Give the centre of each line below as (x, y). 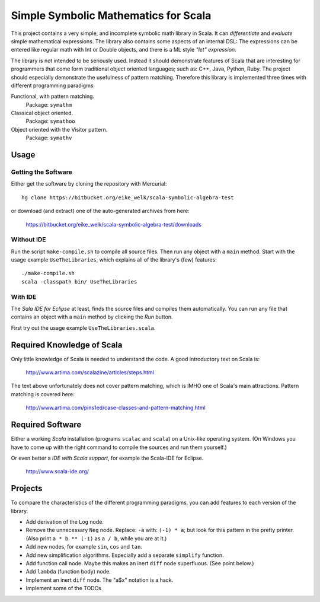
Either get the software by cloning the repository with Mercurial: (89, 184)
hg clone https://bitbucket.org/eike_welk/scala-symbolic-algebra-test (128, 198)
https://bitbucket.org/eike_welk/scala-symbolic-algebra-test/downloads (113, 224)
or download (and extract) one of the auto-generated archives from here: (100, 211)
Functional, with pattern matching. (53, 96)
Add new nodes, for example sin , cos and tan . (84, 547)
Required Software (46, 425)
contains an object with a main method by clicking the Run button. (92, 317)
